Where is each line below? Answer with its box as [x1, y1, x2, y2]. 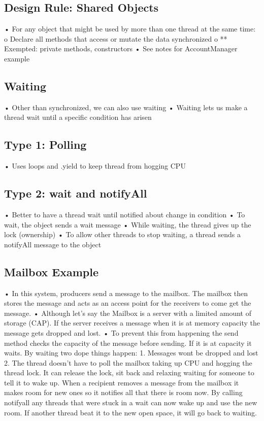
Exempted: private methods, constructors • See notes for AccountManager [4, 43, 238, 54]
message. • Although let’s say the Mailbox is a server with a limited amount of [4, 307, 252, 318]
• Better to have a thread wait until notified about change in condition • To [4, 209, 245, 219]
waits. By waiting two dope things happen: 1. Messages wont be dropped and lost [4, 347, 258, 358]
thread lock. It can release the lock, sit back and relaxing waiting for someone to [4, 367, 254, 378]
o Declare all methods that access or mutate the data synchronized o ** [4, 33, 227, 44]
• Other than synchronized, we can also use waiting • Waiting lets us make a [4, 102, 248, 112]
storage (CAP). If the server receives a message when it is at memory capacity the [4, 317, 260, 328]
